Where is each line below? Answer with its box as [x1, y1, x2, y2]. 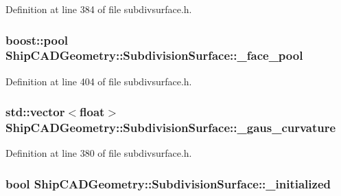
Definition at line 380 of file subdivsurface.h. [5, 146, 192, 160]
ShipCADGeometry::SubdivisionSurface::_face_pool [5, 47, 303, 64]
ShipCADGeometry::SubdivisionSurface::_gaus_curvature [5, 119, 336, 136]
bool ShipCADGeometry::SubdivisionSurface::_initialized [5, 175, 331, 192]
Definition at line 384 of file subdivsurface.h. [5, 2, 192, 16]
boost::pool [5, 31, 69, 48]
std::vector [5, 103, 65, 120]
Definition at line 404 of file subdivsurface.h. [5, 74, 192, 88]
